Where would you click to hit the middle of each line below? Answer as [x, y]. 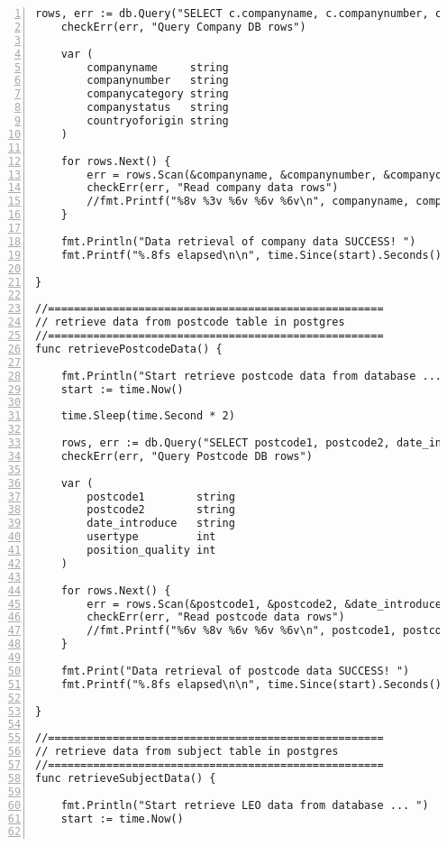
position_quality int [151, 550]
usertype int [151, 537]
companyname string [158, 67]
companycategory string [158, 94]
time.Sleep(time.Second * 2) [148, 416]
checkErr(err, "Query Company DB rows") [183, 27]
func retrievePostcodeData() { [129, 349]
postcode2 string [161, 510]
